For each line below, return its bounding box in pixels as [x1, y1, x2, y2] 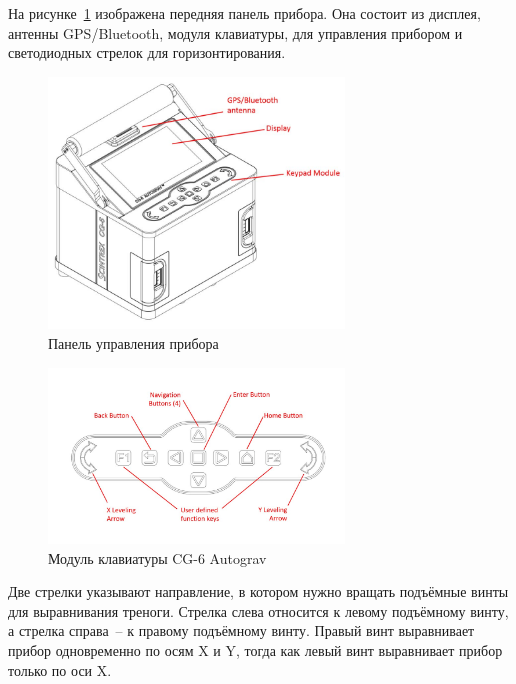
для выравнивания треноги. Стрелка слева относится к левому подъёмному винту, [8, 600, 509, 621]
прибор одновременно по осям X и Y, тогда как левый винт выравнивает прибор [8, 640, 503, 661]
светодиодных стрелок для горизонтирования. [8, 42, 286, 63]
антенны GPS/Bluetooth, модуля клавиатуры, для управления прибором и [8, 22, 463, 43]
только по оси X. [8, 659, 112, 680]
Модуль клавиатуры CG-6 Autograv [48, 547, 267, 568]
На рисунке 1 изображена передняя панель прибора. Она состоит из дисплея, [8, 3, 481, 23]
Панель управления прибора [48, 332, 219, 353]
